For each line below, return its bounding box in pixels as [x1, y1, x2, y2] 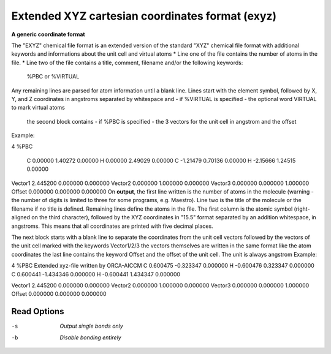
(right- [294, 205, 310, 213]
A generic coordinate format [11, 31, 85, 38]
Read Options [11, 306, 64, 317]
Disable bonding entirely [59, 334, 122, 341]
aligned [11, 214, 31, 221]
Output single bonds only [59, 322, 124, 330]
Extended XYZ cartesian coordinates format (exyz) [11, 9, 277, 23]
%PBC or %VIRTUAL [26, 73, 80, 80]
